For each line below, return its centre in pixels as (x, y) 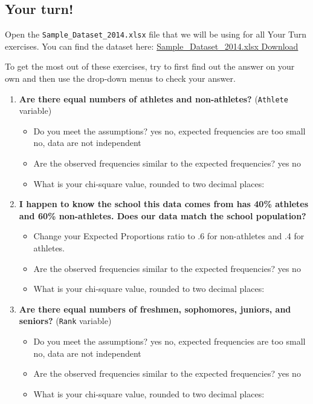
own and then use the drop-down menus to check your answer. (120, 78)
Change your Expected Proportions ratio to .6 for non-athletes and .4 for (169, 236)
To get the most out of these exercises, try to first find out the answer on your (150, 66)
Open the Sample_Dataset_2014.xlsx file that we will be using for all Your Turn (156, 34)
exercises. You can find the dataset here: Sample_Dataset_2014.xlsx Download (152, 46)
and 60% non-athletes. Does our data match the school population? (163, 215)
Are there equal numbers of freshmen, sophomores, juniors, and (155, 309)
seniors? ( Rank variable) (65, 321)
